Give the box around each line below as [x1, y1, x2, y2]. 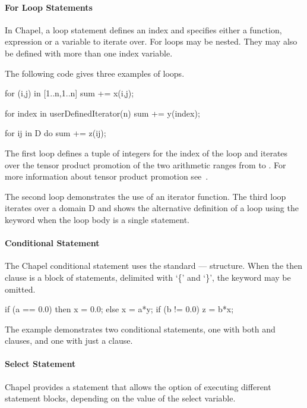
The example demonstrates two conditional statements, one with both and [5, 322, 276, 335]
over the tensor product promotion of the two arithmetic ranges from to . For [5, 158, 286, 171]
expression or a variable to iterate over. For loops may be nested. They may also [5, 35, 297, 48]
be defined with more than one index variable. [5, 46, 173, 59]
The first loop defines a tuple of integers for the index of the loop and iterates [5, 146, 288, 159]
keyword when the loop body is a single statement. [5, 213, 189, 225]
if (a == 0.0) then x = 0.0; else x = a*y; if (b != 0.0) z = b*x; [5, 303, 234, 315]
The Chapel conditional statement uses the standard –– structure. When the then [5, 259, 303, 272]
